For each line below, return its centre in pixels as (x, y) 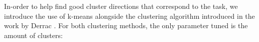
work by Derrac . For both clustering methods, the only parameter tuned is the (126, 25)
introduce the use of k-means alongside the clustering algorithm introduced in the (129, 16)
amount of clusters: (33, 35)
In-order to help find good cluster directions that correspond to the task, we (121, 6)
